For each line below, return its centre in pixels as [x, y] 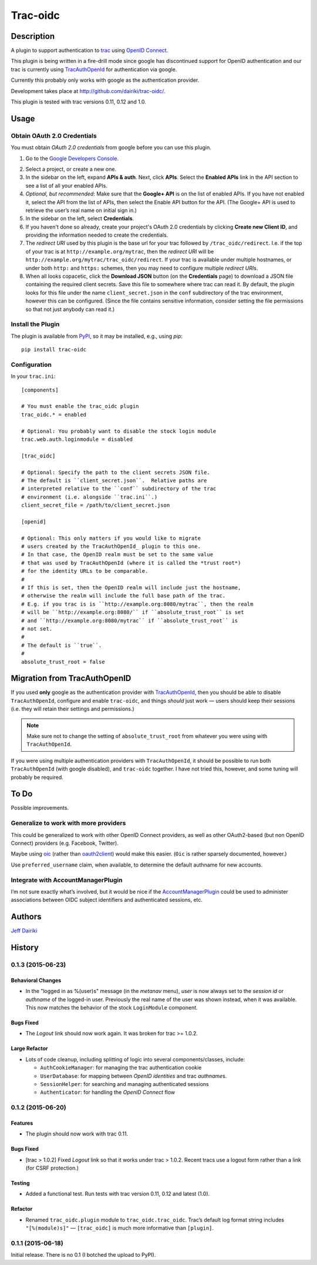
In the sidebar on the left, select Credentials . [80, 218]
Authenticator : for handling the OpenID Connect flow [108, 1093]
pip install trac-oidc [54, 350]
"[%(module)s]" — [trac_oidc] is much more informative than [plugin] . [120, 1228]
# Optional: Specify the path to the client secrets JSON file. [116, 472]
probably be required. [37, 777]
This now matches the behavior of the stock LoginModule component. [112, 1007]
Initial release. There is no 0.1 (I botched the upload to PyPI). [83, 1255]
